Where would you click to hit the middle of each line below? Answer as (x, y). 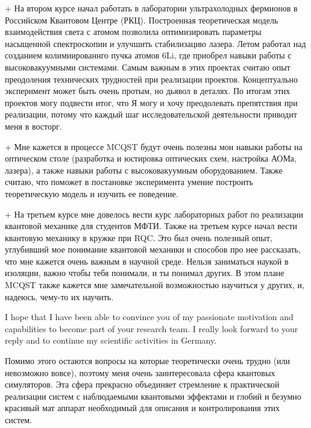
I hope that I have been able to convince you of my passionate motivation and (149, 317)
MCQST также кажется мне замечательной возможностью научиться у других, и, (155, 285)
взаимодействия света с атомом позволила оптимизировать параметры (133, 32)
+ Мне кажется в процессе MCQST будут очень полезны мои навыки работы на (154, 146)
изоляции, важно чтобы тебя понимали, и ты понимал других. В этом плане (145, 273)
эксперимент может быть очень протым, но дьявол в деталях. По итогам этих (148, 91)
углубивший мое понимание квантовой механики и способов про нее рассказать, (153, 249)
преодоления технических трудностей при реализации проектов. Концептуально (151, 79)
